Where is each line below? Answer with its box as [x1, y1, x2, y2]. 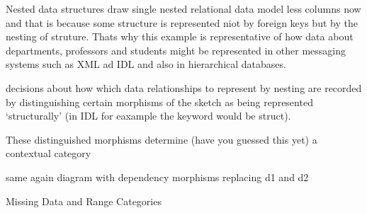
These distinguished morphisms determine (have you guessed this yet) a [6, 132, 317, 146]
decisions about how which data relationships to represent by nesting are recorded [6, 80, 362, 95]
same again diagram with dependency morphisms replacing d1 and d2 [6, 169, 309, 184]
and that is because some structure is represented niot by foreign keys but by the [6, 15, 358, 30]
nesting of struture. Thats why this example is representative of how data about [6, 29, 354, 44]
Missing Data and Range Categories [6, 193, 162, 208]
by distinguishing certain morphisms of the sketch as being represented [6, 94, 313, 109]
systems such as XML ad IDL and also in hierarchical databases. [6, 57, 286, 71]
